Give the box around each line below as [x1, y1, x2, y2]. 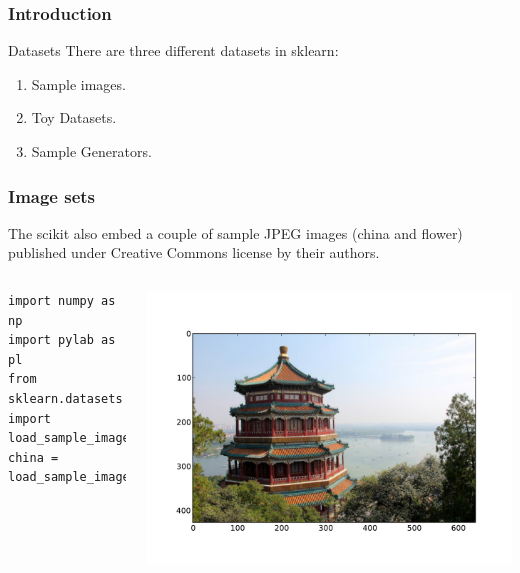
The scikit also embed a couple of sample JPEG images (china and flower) [8, 222, 463, 243]
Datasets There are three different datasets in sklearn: [8, 40, 339, 61]
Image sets [8, 183, 96, 208]
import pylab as [8, 333, 116, 348]
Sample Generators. [31, 141, 152, 161]
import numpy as [8, 294, 116, 308]
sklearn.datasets [8, 391, 123, 406]
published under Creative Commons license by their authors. [8, 242, 380, 263]
